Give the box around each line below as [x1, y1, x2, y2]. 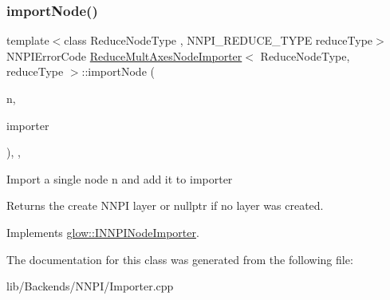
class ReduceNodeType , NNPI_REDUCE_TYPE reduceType [64, 32, 373, 49]
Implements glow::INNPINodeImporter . [6, 223, 199, 240]
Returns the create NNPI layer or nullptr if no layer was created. [6, 197, 324, 214]
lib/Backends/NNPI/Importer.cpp [6, 278, 174, 294]
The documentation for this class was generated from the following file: [6, 251, 353, 267]
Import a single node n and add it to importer [6, 170, 233, 187]
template [6, 32, 49, 49]
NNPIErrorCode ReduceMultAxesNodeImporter [6, 47, 242, 64]
